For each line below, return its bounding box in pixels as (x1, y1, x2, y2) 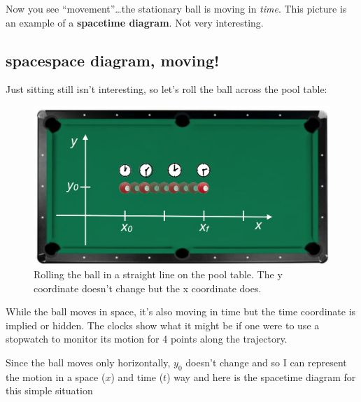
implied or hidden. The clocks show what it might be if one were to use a (6, 317, 320, 332)
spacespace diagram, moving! (6, 49, 220, 71)
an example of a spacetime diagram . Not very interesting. (6, 15, 264, 29)
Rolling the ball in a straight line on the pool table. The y (34, 267, 283, 282)
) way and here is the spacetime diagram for (167, 369, 356, 384)
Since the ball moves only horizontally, (6, 355, 171, 370)
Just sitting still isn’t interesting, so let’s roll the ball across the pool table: (6, 82, 327, 96)
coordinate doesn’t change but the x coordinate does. (34, 280, 262, 295)
